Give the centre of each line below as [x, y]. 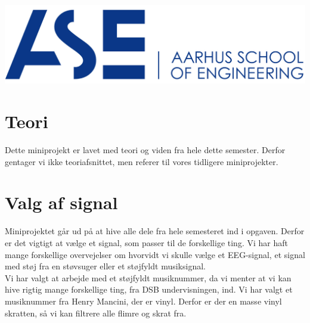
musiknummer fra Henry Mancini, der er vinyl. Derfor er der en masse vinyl [143, 301]
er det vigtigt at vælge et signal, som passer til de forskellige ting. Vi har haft [146, 243]
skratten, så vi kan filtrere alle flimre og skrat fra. [96, 313]
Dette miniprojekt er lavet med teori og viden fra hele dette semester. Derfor [145, 150]
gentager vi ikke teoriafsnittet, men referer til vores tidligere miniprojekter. [142, 161]
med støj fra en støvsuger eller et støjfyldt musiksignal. [105, 266]
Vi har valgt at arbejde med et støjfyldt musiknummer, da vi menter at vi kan [148, 277]
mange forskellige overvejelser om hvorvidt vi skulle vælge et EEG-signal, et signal [155, 254]
